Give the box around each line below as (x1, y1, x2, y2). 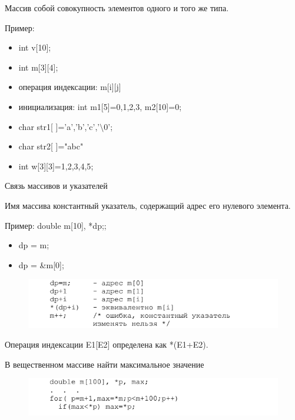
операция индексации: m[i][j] (18, 81, 121, 93)
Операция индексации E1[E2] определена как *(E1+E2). (5, 338, 208, 351)
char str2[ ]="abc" (18, 140, 84, 152)
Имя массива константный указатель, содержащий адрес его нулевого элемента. (5, 199, 291, 211)
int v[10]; (18, 41, 51, 54)
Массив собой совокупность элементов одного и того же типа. (5, 2, 229, 14)
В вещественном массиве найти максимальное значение (5, 358, 204, 370)
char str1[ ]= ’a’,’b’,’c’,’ (18, 120, 100, 132)
